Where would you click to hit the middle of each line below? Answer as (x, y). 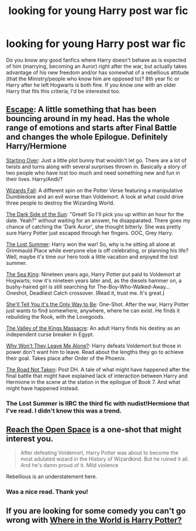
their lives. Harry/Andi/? (35, 179)
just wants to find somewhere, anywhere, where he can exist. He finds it (93, 310)
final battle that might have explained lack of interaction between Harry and (97, 376)
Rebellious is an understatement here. (52, 476)
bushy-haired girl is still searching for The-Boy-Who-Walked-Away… (88, 287)
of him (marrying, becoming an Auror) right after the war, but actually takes (97, 66)
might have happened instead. (43, 388)
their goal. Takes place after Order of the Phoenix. (66, 358)
